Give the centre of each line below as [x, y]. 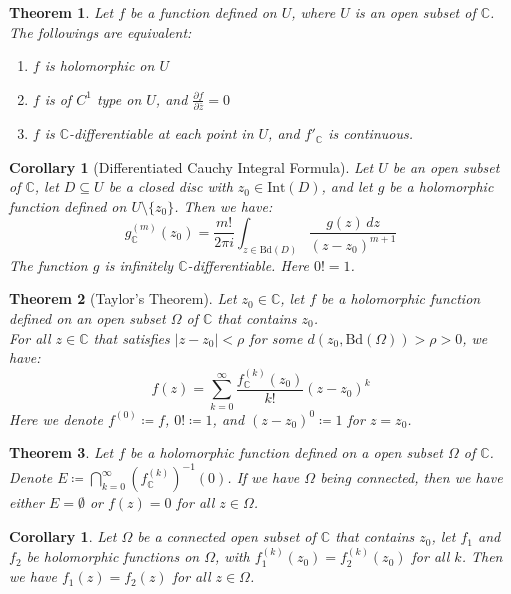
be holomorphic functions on [113, 556]
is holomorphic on [99, 65]
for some [276, 337]
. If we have [263, 477]
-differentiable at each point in [161, 133]
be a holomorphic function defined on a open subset [286, 452]
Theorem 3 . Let [61, 452]
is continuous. [370, 133]
